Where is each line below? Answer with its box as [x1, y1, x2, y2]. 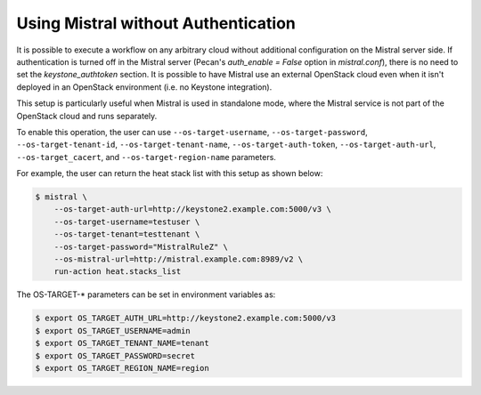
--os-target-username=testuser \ [53, 216, 200, 227]
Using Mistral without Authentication [16, 13, 296, 33]
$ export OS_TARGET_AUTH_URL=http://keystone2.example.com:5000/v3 [35, 313, 337, 324]
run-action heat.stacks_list [53, 267, 182, 277]
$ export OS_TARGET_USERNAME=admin [35, 326, 191, 335]
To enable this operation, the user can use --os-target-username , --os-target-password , [16, 126, 369, 137]
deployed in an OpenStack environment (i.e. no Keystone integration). [16, 81, 273, 93]
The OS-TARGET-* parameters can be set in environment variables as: [16, 289, 276, 300]
